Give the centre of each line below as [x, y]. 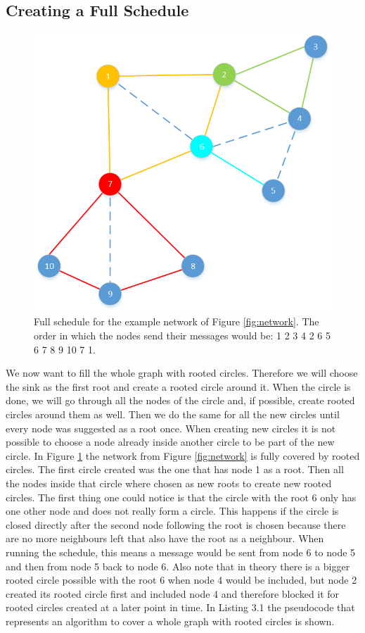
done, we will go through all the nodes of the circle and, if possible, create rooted [180, 400]
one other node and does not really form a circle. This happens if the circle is [172, 511]
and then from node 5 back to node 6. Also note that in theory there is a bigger [178, 566]
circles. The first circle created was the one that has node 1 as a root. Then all [175, 469]
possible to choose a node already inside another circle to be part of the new [170, 442]
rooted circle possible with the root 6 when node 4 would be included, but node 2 [181, 580]
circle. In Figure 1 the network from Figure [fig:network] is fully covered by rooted [183, 455]
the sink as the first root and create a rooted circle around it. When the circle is [178, 386]
